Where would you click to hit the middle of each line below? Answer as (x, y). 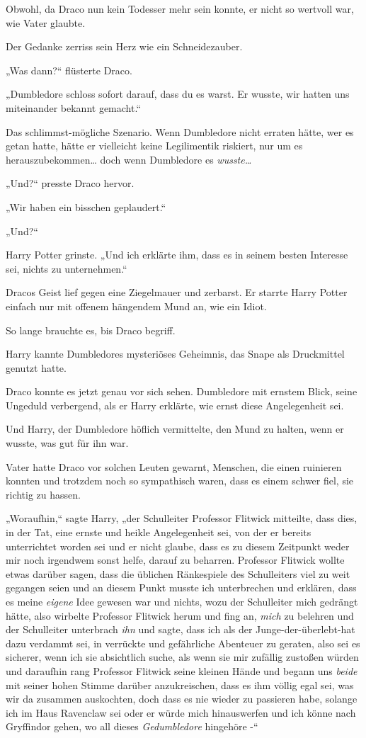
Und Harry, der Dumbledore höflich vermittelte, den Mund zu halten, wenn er (175, 429)
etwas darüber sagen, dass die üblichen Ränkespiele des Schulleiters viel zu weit (178, 573)
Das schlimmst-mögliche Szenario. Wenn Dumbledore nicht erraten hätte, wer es (180, 131)
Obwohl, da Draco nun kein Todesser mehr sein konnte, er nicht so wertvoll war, (180, 8)
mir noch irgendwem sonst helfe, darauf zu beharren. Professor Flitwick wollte (175, 560)
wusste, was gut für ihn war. (67, 443)
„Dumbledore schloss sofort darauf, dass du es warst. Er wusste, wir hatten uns (178, 94)
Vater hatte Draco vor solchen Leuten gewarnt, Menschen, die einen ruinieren (174, 466)
